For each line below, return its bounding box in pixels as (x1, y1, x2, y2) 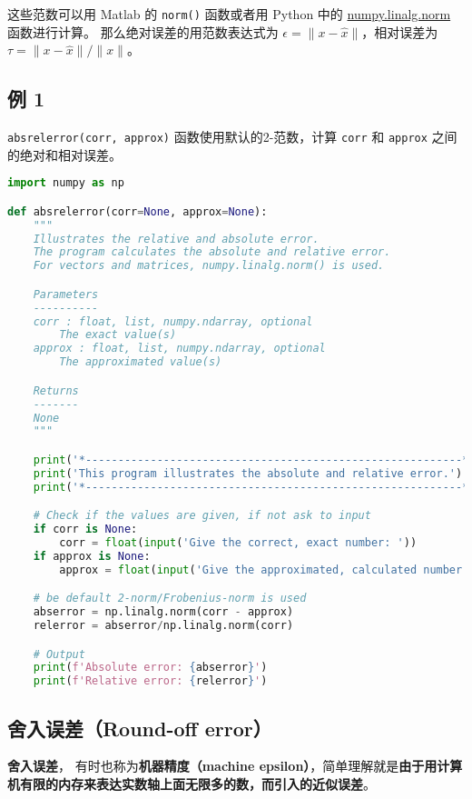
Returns (33, 384, 79, 397)
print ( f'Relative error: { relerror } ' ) (33, 674, 268, 688)
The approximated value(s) (59, 355, 222, 369)
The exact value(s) (59, 328, 177, 342)
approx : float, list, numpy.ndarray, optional (33, 342, 326, 355)
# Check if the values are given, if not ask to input (33, 509, 371, 523)
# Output (33, 647, 85, 661)
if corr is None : (33, 523, 138, 536)
